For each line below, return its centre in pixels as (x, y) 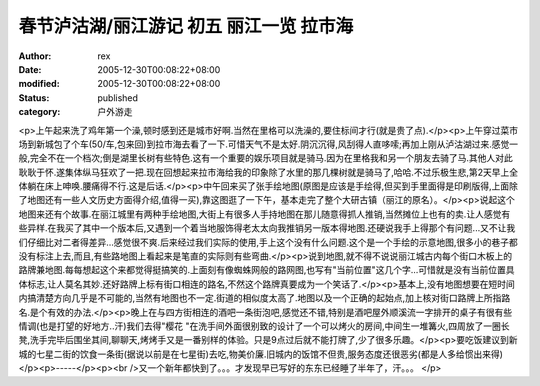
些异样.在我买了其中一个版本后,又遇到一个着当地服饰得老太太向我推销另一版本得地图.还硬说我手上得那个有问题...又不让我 (267, 228)
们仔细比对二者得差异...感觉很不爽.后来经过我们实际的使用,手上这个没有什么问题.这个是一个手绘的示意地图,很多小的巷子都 (268, 242)
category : (39, 112)
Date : (30, 69)
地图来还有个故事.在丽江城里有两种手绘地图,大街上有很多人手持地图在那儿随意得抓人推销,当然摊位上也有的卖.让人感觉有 (264, 214)
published (118, 97)
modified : (39, 84)
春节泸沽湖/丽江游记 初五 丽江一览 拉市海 (186, 26)
